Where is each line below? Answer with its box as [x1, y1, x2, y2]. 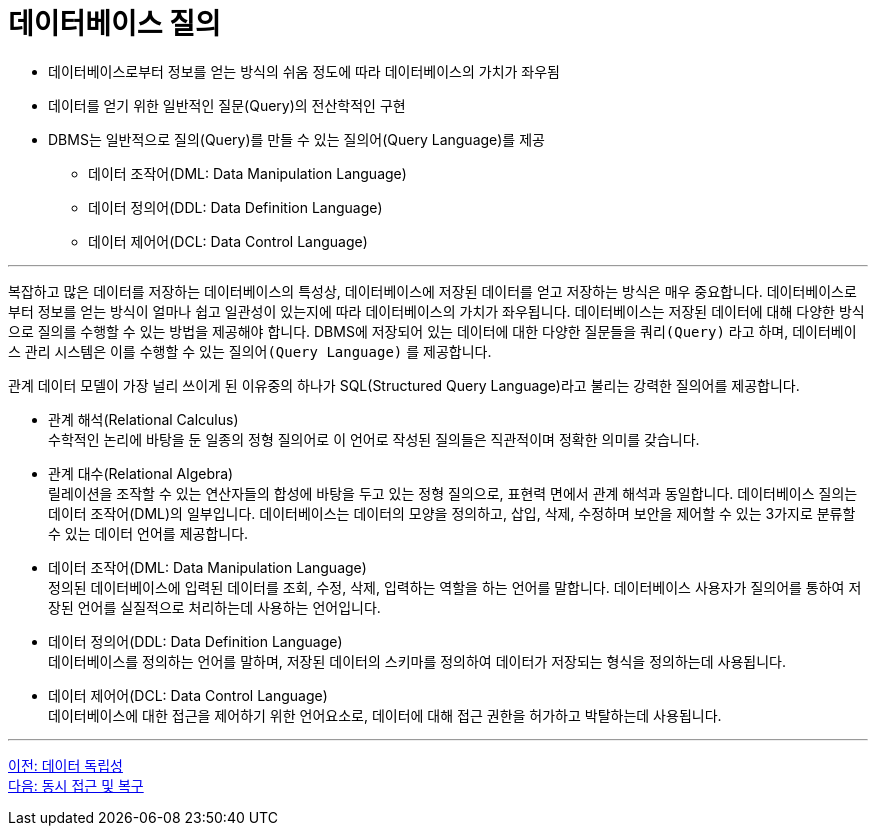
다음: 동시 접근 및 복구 [8, 776, 144, 794]
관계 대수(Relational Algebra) [48, 464, 234, 482]
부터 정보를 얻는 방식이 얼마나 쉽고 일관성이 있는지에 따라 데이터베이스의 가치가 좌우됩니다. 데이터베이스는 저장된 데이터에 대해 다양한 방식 [8, 302, 865, 320]
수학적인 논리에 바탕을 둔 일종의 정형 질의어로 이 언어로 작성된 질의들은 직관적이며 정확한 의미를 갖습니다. [48, 430, 700, 448]
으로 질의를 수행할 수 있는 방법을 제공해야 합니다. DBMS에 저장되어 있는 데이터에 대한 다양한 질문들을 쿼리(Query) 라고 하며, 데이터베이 [8, 322, 857, 340]
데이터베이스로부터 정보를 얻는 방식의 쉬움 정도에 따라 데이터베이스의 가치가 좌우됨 [48, 62, 560, 80]
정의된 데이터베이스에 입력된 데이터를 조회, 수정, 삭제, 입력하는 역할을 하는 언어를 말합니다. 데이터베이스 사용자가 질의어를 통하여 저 [48, 578, 862, 596]
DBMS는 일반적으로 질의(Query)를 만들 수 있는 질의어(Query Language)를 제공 [48, 130, 545, 148]
